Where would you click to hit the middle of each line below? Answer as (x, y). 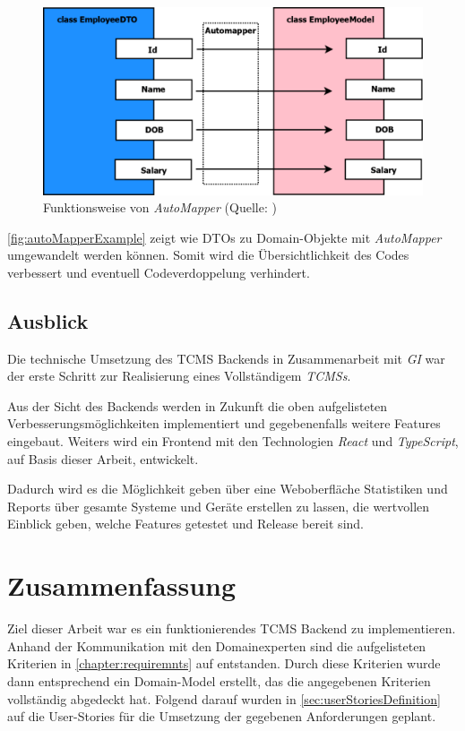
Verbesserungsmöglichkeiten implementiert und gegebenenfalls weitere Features (224, 423)
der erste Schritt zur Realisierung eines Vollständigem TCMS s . (179, 376)
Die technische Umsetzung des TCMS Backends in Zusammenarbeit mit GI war (226, 358)
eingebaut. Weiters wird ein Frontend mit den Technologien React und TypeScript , (233, 441)
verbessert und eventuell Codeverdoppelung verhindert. (159, 272)
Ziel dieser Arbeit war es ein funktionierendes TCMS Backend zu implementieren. (232, 628)
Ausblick (48, 320)
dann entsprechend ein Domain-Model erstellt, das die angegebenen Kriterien (219, 680)
